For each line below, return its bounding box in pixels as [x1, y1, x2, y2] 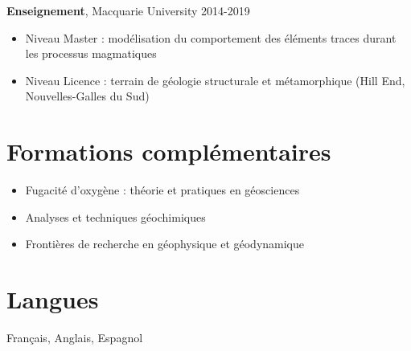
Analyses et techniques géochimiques [25, 208, 206, 225]
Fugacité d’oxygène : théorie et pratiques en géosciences [25, 182, 300, 198]
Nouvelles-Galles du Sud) [25, 88, 150, 104]
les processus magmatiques [25, 45, 157, 62]
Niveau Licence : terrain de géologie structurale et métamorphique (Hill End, [25, 71, 405, 88]
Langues [6, 283, 99, 316]
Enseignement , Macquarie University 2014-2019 [6, 2, 250, 18]
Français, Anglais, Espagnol [6, 329, 143, 345]
